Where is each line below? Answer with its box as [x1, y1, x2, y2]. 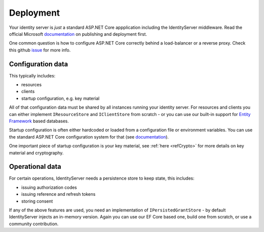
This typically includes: [9, 72, 56, 78]
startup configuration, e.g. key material [21, 95, 100, 101]
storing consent [21, 198, 53, 204]
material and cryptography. [9, 150, 64, 156]
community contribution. [9, 221, 59, 227]
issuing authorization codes [21, 184, 77, 190]
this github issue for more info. [9, 47, 71, 53]
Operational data [9, 162, 61, 171]
